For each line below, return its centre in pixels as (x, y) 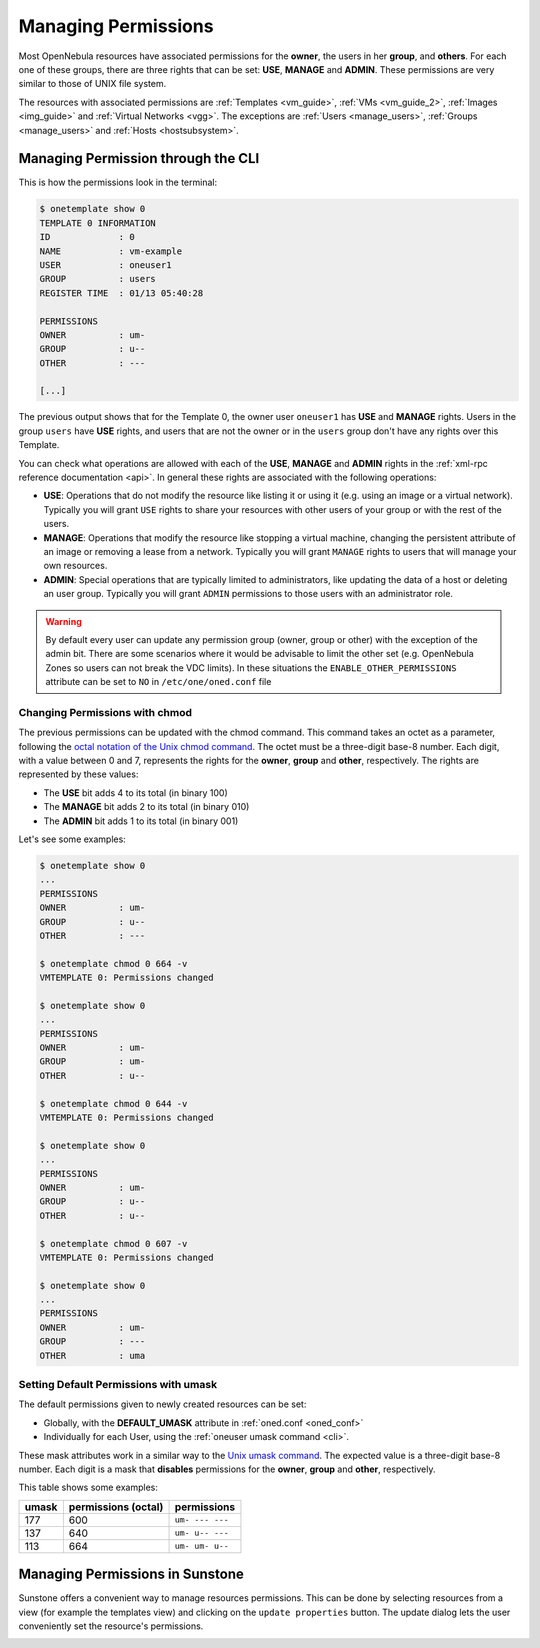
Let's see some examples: (72, 839)
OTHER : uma (92, 1355)
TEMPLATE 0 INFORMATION (98, 223)
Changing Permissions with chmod (105, 712)
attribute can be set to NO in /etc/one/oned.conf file (158, 682)
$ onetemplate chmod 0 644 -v (113, 1103)
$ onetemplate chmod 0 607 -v (113, 1243)
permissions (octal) (116, 1507)
